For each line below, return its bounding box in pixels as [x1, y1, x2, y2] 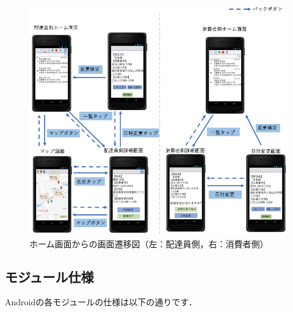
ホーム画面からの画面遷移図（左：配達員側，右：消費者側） [29, 237, 269, 250]
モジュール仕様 [5, 267, 94, 286]
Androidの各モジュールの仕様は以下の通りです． [5, 296, 197, 308]
